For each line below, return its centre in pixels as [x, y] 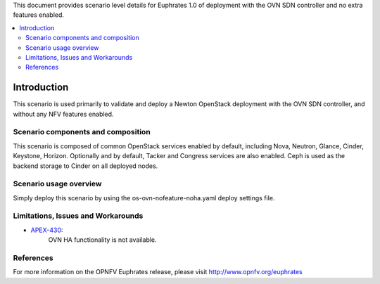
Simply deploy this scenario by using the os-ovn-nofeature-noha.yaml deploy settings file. [144, 198]
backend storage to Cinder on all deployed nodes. [85, 166]
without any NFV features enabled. [63, 114]
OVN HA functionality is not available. [103, 240]
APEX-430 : [47, 230]
